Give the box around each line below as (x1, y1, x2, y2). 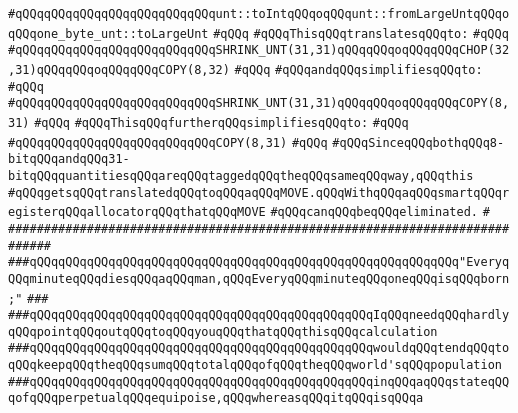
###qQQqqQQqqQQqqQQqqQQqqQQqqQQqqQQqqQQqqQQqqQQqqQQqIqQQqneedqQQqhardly (8, 308, 510, 323)
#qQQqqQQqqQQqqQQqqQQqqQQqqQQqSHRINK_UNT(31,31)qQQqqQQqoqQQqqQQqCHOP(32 (8, 43, 510, 58)
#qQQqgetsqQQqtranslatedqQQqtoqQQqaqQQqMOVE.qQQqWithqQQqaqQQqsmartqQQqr (8, 185, 510, 200)
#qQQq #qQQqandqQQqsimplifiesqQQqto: (234, 62, 483, 77)
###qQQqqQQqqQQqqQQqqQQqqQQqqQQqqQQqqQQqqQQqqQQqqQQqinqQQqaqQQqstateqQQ (8, 374, 510, 389)
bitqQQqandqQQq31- (8, 152, 130, 167)
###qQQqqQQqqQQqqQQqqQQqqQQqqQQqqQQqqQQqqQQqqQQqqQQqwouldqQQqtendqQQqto (8, 341, 510, 356)
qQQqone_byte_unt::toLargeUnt (8, 26, 209, 41)
